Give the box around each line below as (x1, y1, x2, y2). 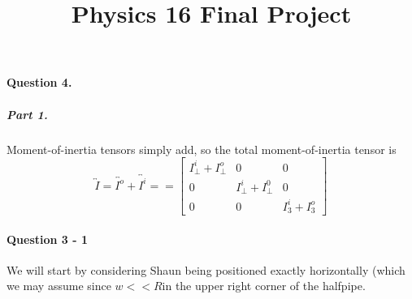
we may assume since (7, 277, 111, 294)
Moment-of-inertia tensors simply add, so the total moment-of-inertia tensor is (7, 140, 397, 157)
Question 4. (7, 74, 72, 91)
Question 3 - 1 (7, 230, 89, 247)
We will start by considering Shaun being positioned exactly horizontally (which (7, 261, 405, 278)
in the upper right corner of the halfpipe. (162, 277, 366, 294)
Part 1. (7, 105, 48, 122)
